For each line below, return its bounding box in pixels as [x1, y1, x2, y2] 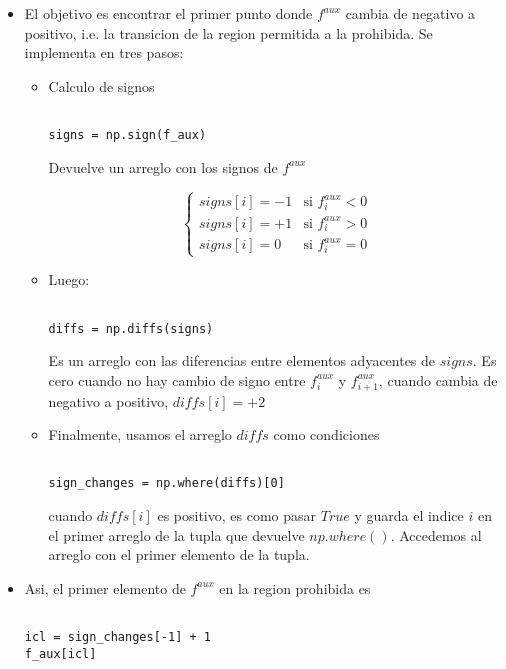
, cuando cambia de [378, 369, 498, 390]
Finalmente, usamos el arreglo [48, 424, 232, 445]
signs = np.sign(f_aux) [48, 128, 207, 143]
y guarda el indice [354, 505, 464, 526]
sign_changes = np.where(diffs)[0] [48, 476, 285, 491]
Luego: [48, 269, 90, 290]
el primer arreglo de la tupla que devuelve [48, 524, 305, 545]
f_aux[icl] [24, 646, 97, 661]
